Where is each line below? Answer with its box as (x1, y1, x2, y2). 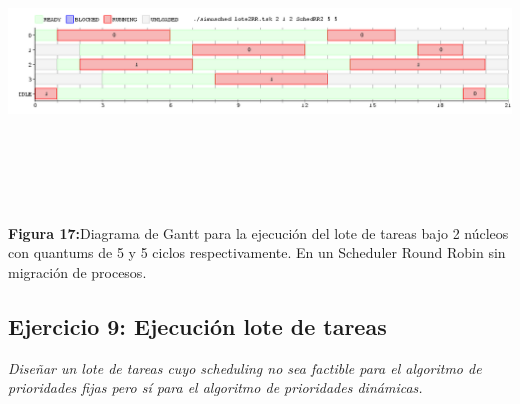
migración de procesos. (8, 261, 147, 282)
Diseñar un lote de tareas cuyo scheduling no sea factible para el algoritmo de (8, 357, 482, 378)
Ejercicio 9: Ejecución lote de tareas (8, 310, 387, 341)
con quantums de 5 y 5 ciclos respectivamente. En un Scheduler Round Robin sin (8, 242, 506, 263)
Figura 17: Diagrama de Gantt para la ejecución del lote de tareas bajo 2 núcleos (8, 222, 509, 243)
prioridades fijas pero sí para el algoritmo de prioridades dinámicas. (8, 377, 423, 398)
